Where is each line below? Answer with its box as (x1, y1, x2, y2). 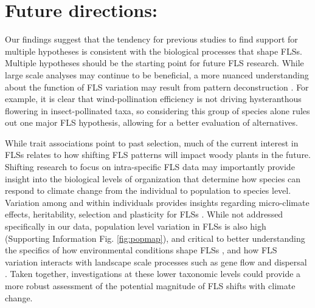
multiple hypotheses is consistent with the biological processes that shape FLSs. (5, 44, 302, 57)
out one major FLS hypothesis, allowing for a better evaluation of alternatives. (5, 116, 298, 129)
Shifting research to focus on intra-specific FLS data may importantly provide (5, 160, 295, 173)
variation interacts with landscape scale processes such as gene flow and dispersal (5, 255, 307, 268)
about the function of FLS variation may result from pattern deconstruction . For (5, 80, 309, 93)
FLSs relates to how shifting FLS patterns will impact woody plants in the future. (5, 148, 311, 161)
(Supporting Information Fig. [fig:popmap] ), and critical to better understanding (5, 231, 305, 244)
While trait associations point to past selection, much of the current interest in (5, 136, 299, 149)
